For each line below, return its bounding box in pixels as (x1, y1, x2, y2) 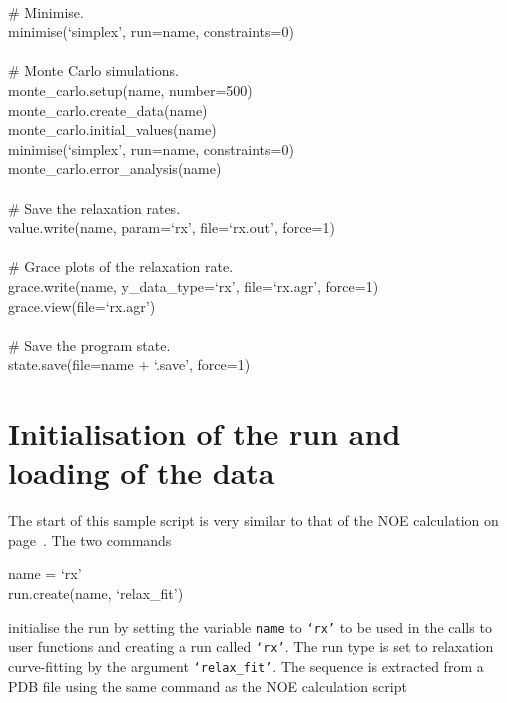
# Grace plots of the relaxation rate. (8, 256, 234, 277)
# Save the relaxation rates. (8, 197, 181, 218)
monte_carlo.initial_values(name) (8, 119, 217, 140)
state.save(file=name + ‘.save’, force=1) (8, 354, 251, 375)
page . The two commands (8, 529, 172, 550)
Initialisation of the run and (8, 413, 401, 454)
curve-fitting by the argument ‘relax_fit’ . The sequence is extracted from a (8, 655, 484, 676)
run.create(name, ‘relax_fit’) (8, 582, 184, 603)
